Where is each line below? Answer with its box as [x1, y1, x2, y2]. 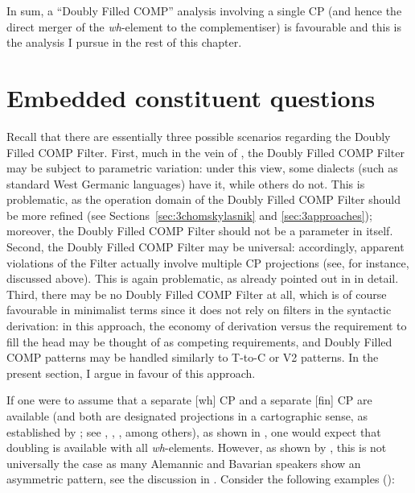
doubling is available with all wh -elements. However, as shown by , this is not [6, 439, 387, 456]
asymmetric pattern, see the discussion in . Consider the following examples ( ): [6, 470, 395, 487]
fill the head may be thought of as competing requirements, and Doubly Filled [6, 333, 392, 350]
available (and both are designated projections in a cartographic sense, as [6, 408, 368, 424]
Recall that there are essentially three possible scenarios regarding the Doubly [6, 127, 391, 144]
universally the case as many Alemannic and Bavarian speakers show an [6, 454, 361, 471]
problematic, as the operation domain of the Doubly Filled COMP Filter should [6, 191, 401, 208]
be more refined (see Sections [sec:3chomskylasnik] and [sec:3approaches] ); [6, 206, 372, 223]
